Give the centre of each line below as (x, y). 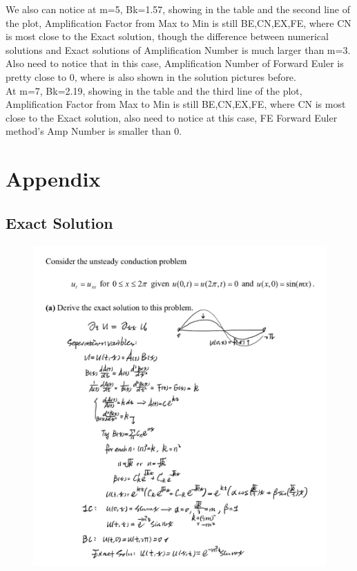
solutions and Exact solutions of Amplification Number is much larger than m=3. (178, 49)
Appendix (53, 179)
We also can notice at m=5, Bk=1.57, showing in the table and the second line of (178, 9)
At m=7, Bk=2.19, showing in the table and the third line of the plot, (154, 90)
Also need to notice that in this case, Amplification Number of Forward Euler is (175, 63)
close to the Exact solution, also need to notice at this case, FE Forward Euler (172, 117)
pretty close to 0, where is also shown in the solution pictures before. (151, 76)
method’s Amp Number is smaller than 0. (94, 131)
